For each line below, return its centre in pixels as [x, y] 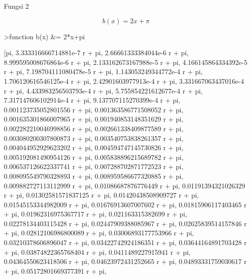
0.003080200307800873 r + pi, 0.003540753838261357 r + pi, [94, 138]
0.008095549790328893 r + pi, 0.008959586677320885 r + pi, [94, 176]
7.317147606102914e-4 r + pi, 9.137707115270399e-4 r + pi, [92, 100]
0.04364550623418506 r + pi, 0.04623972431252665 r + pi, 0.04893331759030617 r [125, 261]
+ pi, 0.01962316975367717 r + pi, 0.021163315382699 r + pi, [96, 214]
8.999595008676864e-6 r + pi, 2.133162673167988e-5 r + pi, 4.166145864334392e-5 [126, 62]
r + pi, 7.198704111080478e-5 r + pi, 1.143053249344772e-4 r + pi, [103, 71]
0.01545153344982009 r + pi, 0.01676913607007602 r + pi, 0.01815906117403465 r [125, 204]
